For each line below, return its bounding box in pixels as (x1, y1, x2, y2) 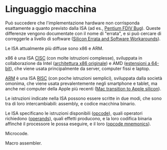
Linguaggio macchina (5, 3, 97, 15)
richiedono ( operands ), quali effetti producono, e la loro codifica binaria (5, 115, 152, 121)
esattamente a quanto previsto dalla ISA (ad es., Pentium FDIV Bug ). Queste (5, 25, 161, 31)
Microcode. (5, 130, 29, 136)
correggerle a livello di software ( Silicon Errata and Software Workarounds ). (5, 36, 161, 42)
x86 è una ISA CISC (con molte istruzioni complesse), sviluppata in (5, 55, 143, 61)
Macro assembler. (5, 140, 42, 146)
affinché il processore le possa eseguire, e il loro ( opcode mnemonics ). (5, 121, 151, 127)
